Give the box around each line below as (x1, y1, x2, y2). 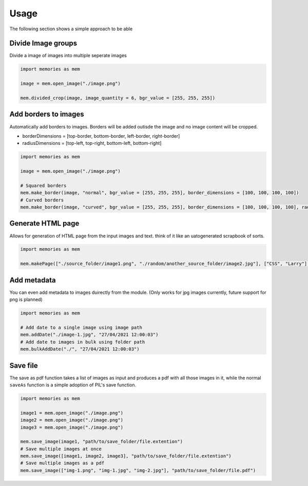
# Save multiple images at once (20, 446, 102, 452)
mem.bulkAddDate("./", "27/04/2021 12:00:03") (20, 346, 140, 352)
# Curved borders (20, 197, 64, 203)
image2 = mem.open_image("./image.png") (20, 417, 123, 423)
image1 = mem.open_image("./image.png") (20, 410, 123, 416)
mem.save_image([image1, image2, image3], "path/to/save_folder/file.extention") (20, 453, 232, 459)
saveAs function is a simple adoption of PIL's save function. (9, 382, 136, 388)
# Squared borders (20, 182, 67, 189)
